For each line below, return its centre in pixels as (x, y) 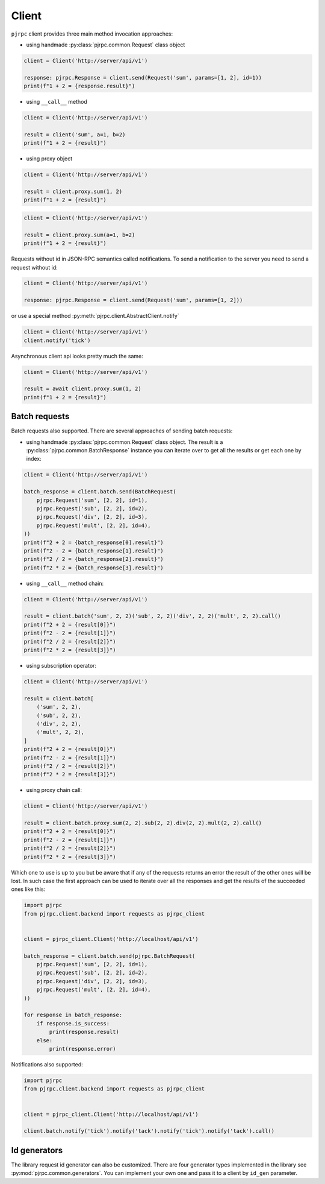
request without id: (35, 267)
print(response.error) (83, 1049)
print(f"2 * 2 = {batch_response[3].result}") (94, 568)
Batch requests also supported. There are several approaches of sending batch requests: (122, 431)
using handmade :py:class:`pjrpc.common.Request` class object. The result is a (125, 442)
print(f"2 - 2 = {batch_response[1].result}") (94, 551)
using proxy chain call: (54, 790)
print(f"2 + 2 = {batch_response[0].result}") (94, 542)
